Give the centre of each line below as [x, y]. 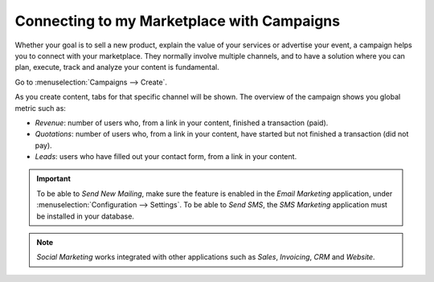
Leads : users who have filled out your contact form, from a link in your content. [166, 157]
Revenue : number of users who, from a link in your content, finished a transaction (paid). [182, 123]
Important [54, 179]
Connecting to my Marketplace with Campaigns [178, 21]
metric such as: [40, 108]
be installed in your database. [85, 216]
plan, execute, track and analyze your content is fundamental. [117, 67]
